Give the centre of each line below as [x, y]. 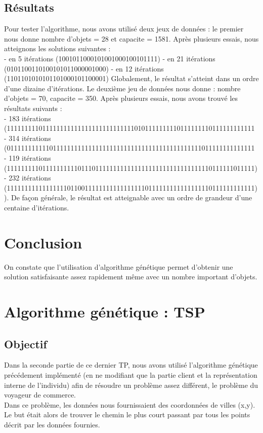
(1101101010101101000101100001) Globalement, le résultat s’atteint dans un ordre [131, 78]
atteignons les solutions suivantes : [57, 48]
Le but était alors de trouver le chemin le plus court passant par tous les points [127, 414]
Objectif [26, 344]
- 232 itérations [28, 178]
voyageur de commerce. [40, 395]
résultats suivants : [33, 108]
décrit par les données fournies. [52, 424]
